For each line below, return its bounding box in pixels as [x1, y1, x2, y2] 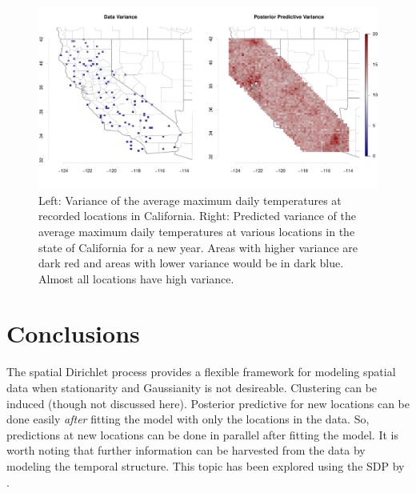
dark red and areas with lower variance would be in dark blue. [38, 255, 344, 271]
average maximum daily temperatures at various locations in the [38, 222, 355, 239]
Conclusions [6, 317, 140, 350]
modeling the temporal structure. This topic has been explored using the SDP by [6, 457, 405, 474]
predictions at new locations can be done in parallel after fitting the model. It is [6, 426, 398, 443]
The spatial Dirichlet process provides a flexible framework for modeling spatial [6, 363, 396, 380]
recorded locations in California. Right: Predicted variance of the [38, 207, 356, 224]
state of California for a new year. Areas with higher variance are [38, 238, 358, 255]
